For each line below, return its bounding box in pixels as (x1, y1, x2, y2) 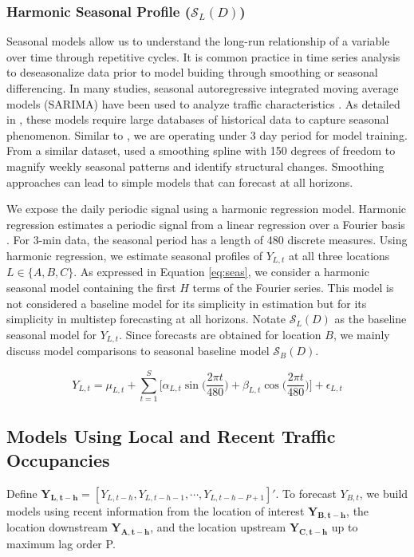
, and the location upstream (150, 519, 286, 535)
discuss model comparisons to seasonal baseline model (6, 342, 270, 359)
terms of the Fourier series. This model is (192, 278, 394, 295)
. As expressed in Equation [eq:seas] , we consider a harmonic (73, 263, 369, 280)
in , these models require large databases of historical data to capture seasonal (6, 111, 389, 128)
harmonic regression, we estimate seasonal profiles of (6, 247, 263, 263)
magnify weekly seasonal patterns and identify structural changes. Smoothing (6, 157, 384, 174)
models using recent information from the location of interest (6, 502, 305, 519)
